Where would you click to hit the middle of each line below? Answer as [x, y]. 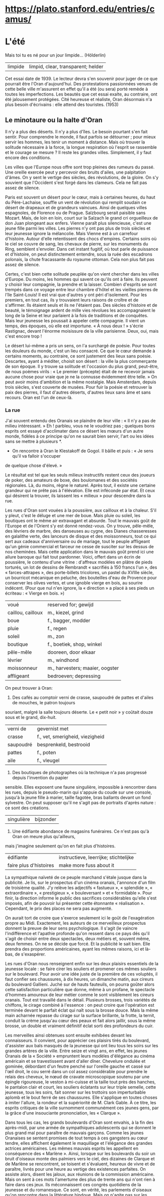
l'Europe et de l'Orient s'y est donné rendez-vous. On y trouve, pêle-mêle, [80, 526]
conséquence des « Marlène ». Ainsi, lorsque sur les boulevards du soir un [80, 1154]
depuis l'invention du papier [40, 778]
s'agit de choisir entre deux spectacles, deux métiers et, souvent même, [78, 939]
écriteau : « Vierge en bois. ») [35, 593]
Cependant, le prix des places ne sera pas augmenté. [59, 909]
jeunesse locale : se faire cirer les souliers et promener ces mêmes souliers [81, 969]
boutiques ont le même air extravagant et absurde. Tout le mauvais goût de [81, 521]
